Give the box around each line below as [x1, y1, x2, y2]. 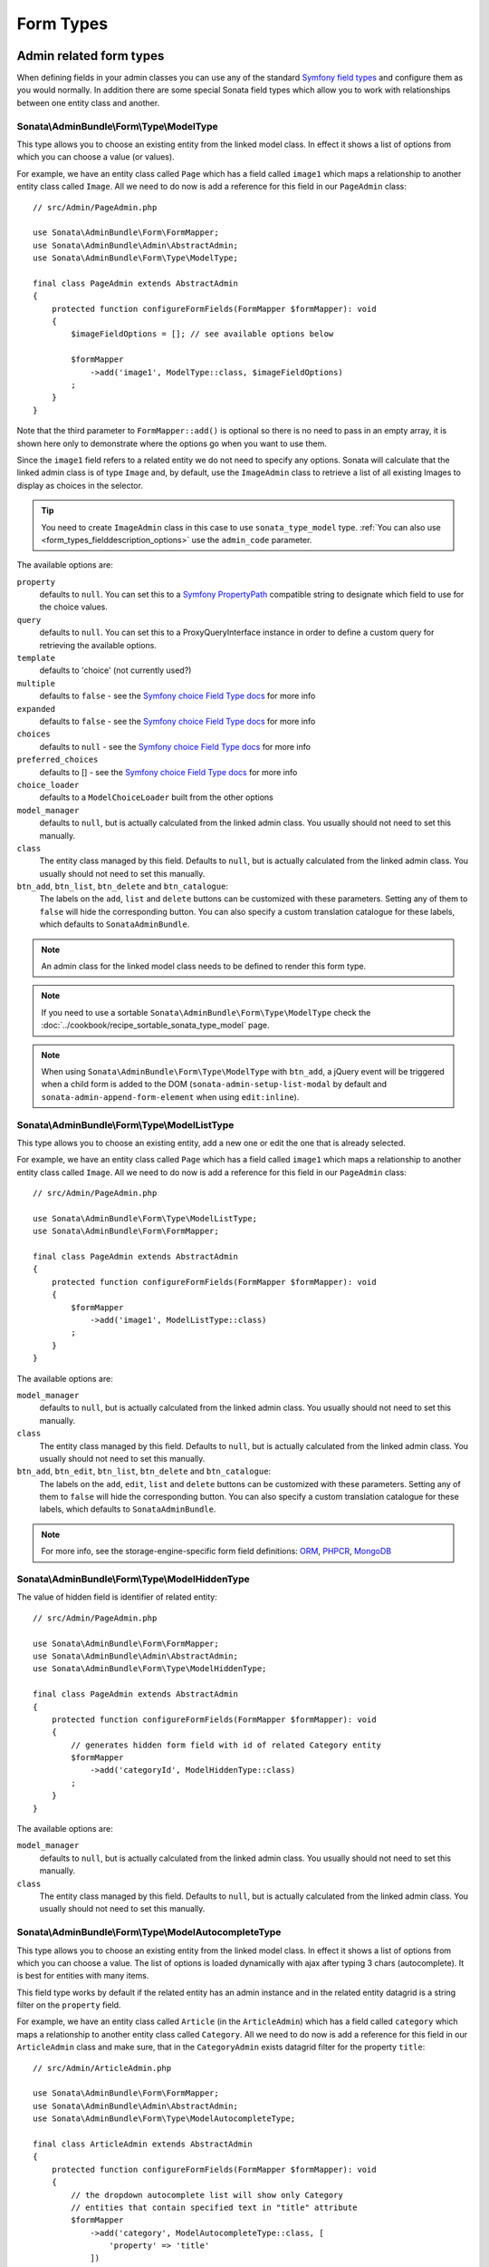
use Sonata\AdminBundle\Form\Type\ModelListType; [33, 1213, 258, 1223]
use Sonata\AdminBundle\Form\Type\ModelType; [33, 253, 239, 263]
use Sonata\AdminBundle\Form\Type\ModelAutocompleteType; [33, 2114, 296, 2124]
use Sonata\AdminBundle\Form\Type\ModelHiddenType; [33, 1664, 267, 1674]
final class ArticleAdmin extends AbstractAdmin [33, 2138, 253, 2149]
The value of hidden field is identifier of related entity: [16, 1591, 217, 1602]
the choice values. [39, 601, 109, 612]
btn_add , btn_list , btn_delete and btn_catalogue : [16, 881, 228, 892]
